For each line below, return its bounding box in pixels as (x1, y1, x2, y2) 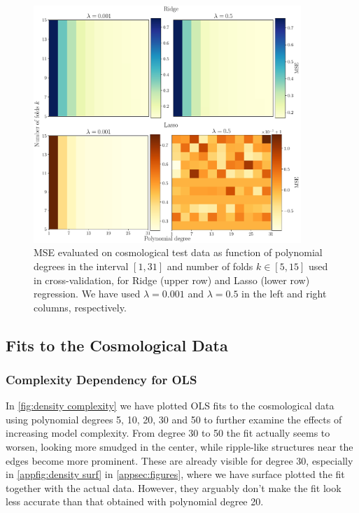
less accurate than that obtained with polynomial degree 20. (6, 494, 264, 509)
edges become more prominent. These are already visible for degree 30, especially (6, 453, 353, 468)
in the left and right (241, 286, 327, 301)
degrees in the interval (34, 258, 129, 273)
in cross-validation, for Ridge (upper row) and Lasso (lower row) (34, 272, 310, 287)
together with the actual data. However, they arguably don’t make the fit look (6, 480, 342, 495)
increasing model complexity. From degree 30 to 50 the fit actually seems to (6, 426, 330, 440)
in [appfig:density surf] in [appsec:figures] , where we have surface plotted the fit (6, 467, 345, 482)
